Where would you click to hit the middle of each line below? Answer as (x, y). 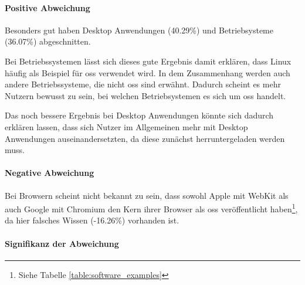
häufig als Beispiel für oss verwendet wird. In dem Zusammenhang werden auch (148, 72)
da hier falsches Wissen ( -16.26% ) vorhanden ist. (92, 220)
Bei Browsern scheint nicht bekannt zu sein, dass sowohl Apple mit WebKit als (147, 195)
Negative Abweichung (50, 173)
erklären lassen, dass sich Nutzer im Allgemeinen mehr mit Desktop (126, 126)
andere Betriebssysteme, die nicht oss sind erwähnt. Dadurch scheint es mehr (143, 84)
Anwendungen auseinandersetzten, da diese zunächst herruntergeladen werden (145, 138)
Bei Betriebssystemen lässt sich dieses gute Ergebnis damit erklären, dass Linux (148, 61)
